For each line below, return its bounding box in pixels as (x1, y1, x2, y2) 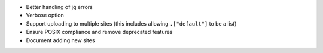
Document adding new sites (26, 36, 95, 44)
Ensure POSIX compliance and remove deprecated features (26, 29, 173, 36)
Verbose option (26, 12, 64, 19)
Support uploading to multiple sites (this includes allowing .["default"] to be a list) (26, 20, 237, 27)
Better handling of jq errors (26, 4, 93, 10)
